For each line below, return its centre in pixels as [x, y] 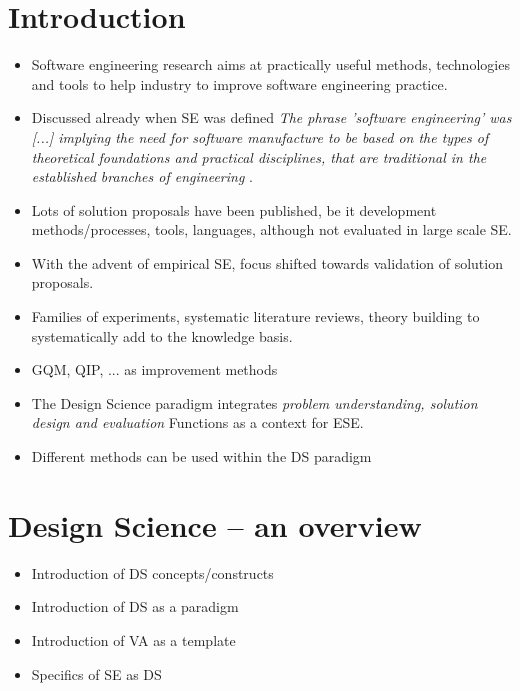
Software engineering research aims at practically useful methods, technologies [270, 64]
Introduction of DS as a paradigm [135, 606]
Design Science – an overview [215, 524]
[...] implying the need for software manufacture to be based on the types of [260, 136]
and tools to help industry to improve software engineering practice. [239, 83]
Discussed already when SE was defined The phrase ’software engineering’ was [271, 117]
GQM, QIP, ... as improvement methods [154, 369]
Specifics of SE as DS [96, 673]
